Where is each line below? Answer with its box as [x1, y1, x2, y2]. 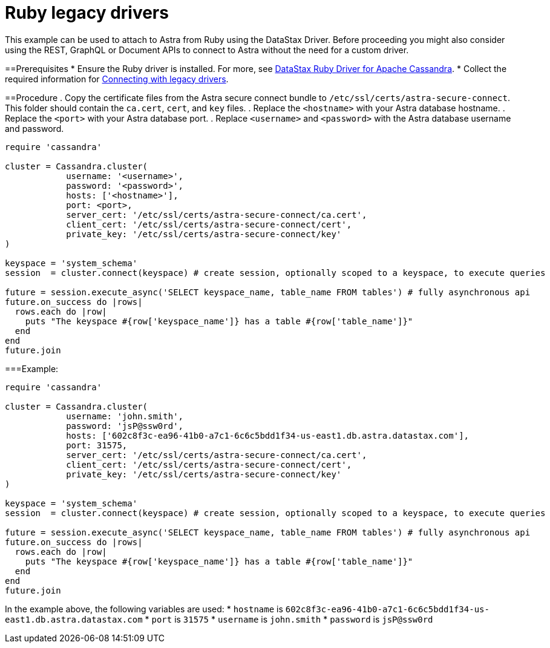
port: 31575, [66, 440, 128, 450]
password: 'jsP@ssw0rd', [66, 421, 184, 431]
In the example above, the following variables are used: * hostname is [5, 603, 283, 614]
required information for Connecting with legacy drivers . [5, 73, 229, 84]
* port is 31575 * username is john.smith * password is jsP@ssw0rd [145, 614, 433, 624]
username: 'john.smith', [66, 411, 184, 421]
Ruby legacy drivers [5, 2, 169, 23]
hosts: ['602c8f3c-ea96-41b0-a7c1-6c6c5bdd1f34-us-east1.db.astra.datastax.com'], [66, 430, 470, 440]
